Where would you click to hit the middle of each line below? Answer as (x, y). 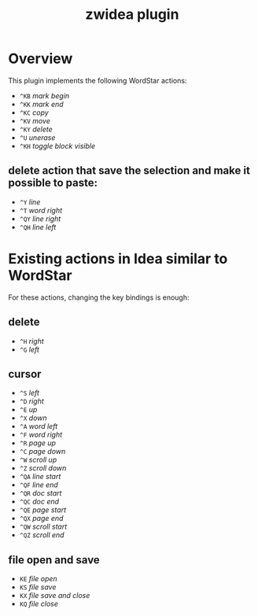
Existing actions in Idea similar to (118, 258)
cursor (25, 374)
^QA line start (40, 477)
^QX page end (41, 518)
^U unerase (37, 137)
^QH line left (38, 227)
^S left (29, 393)
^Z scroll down (43, 468)
